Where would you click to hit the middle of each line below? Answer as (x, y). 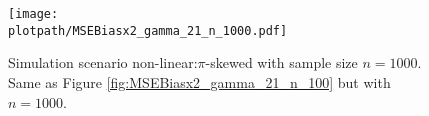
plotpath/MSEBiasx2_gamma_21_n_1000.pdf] (148, 30)
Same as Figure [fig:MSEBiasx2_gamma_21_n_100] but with (199, 81)
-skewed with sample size (281, 62)
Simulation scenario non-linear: (103, 62)
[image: (33, 14)
